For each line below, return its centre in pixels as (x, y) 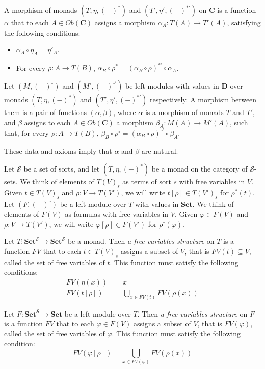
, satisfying (244, 22)
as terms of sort (147, 181)
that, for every (26, 133)
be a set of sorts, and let (62, 169)
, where (125, 112)
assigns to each (47, 122)
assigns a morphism (125, 22)
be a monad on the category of (200, 169)
